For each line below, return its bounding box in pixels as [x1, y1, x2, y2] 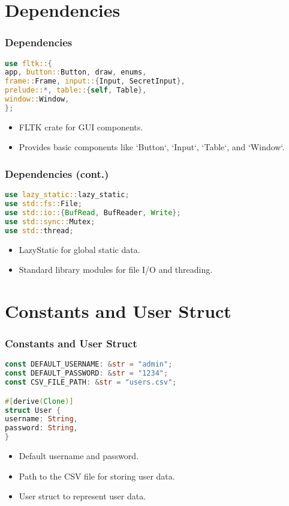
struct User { [5, 406, 61, 415]
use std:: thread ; [5, 226, 74, 235]
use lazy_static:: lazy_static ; [5, 191, 130, 200]
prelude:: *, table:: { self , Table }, [5, 86, 147, 95]
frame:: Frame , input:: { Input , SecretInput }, [5, 77, 185, 86]
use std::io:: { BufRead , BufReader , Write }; [5, 209, 181, 217]
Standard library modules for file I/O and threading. [19, 263, 213, 276]
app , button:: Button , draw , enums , [5, 68, 147, 77]
